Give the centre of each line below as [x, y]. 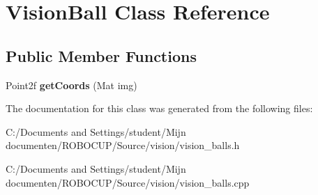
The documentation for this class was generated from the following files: [159, 108]
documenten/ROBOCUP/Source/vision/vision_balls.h [123, 145]
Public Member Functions [101, 55]
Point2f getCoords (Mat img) [71, 85]
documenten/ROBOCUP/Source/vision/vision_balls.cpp [128, 182]
